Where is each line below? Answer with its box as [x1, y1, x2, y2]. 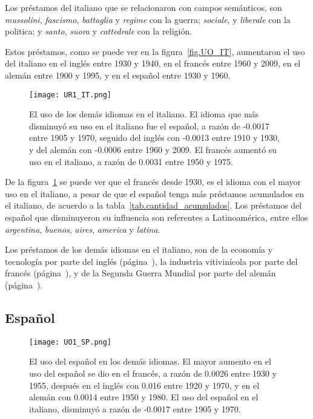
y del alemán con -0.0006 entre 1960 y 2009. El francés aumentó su [29, 143, 277, 155]
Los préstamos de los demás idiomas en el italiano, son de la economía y [5, 243, 273, 256]
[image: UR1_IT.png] [29, 90, 112, 99]
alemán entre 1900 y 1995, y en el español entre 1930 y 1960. [5, 68, 231, 81]
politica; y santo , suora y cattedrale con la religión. [5, 25, 193, 37]
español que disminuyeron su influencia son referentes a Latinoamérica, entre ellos [5, 210, 308, 223]
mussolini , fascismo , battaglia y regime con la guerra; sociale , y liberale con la [5, 13, 291, 25]
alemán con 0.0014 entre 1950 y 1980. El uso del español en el [29, 391, 259, 403]
